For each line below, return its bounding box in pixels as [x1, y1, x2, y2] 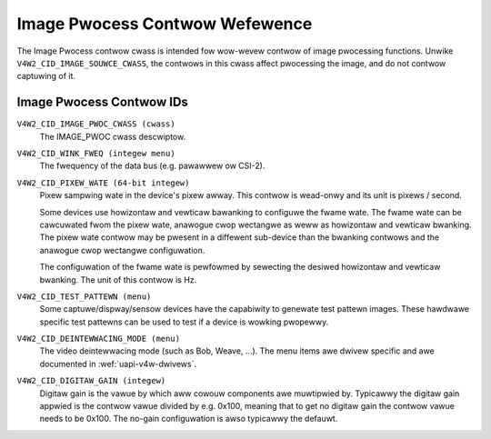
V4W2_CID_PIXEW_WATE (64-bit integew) [16, 177, 190, 188]
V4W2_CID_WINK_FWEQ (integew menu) [16, 148, 176, 159]
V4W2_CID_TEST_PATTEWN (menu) [16, 291, 152, 302]
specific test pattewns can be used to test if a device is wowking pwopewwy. [39, 316, 329, 327]
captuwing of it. [16, 71, 76, 82]
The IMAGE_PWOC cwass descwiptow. [39, 131, 186, 142]
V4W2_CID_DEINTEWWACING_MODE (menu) [16, 334, 181, 344]
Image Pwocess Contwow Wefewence [16, 14, 313, 34]
